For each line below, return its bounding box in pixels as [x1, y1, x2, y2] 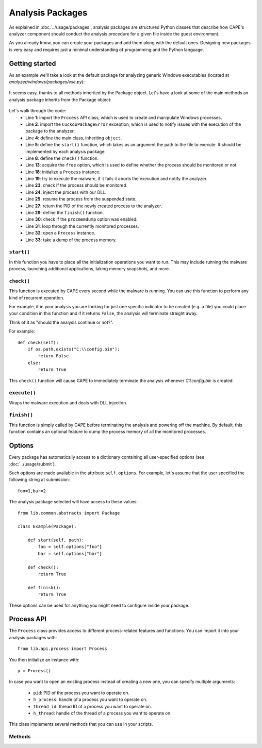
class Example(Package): [17, 524, 77, 529]
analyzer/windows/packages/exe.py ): [9, 79, 85, 85]
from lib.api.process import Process [17, 646, 108, 651]
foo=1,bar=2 [17, 488, 46, 494]
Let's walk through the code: [9, 108, 66, 114]
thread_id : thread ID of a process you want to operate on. [33, 703, 152, 709]
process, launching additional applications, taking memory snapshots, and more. [9, 266, 170, 272]
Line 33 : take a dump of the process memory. [25, 237, 117, 243]
